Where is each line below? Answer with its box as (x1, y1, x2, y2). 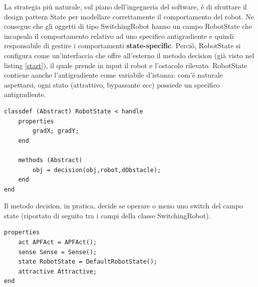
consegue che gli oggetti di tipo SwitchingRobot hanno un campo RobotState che (4, 21, 252, 31)
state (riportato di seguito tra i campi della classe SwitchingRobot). (4, 210, 211, 220)
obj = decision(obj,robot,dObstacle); (32, 166, 161, 174)
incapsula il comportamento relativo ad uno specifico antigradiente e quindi (4, 30, 234, 41)
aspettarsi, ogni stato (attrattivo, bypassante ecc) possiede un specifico (4, 79, 220, 90)
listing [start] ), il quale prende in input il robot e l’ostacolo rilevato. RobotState (4, 60, 248, 70)
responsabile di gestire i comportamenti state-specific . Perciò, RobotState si (4, 40, 241, 51)
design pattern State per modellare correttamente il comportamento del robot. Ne (4, 11, 254, 21)
